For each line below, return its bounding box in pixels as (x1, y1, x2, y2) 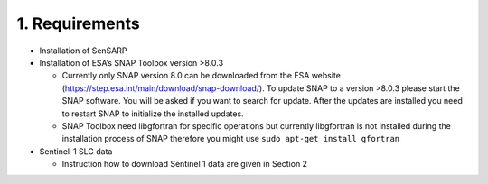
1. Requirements (16, 14, 140, 33)
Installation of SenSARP (39, 45, 127, 56)
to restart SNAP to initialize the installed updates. (61, 108, 244, 119)
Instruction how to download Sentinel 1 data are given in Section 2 (61, 159, 307, 170)
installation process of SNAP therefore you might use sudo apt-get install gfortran (61, 133, 400, 144)
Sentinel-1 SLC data (39, 145, 113, 157)
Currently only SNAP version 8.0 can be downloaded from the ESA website (61, 70, 341, 81)
